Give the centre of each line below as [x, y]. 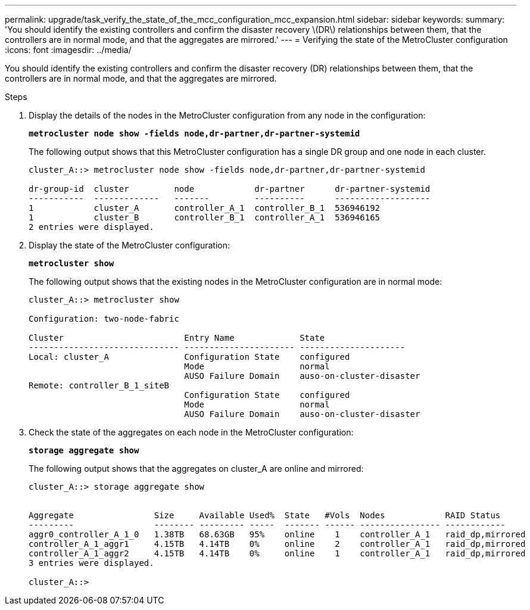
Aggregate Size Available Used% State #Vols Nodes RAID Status [265, 515]
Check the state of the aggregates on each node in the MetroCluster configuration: [191, 432]
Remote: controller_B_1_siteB [99, 385]
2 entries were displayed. [91, 227]
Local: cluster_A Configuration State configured [189, 357]
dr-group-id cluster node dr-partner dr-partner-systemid [230, 189]
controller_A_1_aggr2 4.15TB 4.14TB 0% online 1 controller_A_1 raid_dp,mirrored [277, 553]
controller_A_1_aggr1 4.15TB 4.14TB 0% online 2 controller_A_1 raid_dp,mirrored [277, 544]
